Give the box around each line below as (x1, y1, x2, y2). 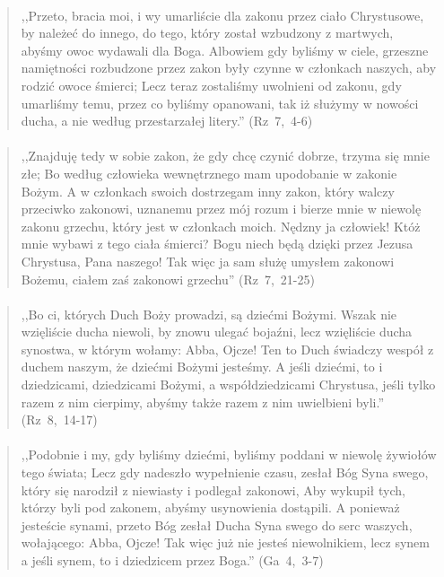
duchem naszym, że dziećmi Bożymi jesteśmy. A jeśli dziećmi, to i (21, 357, 383, 376)
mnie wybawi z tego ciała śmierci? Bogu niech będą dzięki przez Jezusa (21, 234, 414, 253)
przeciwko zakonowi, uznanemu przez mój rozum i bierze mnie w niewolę (21, 199, 422, 218)
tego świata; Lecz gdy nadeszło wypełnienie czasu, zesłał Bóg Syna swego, (21, 463, 429, 482)
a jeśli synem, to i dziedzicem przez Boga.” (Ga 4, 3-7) (21, 551, 324, 569)
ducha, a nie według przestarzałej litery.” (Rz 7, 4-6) (21, 111, 313, 130)
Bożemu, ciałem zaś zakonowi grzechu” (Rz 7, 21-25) (21, 269, 315, 288)
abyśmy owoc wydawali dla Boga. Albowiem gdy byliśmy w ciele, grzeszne (21, 40, 429, 59)
